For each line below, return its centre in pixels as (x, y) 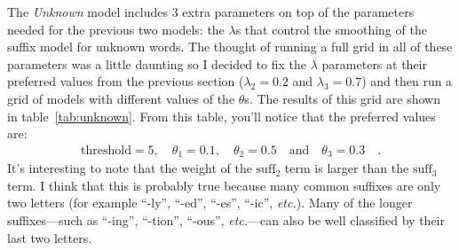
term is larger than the (347, 168)
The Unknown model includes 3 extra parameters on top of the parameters (211, 12)
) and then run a (407, 81)
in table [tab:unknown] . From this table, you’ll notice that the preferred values (222, 116)
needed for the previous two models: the (116, 29)
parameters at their (374, 63)
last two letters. (50, 237)
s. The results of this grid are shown (342, 98)
